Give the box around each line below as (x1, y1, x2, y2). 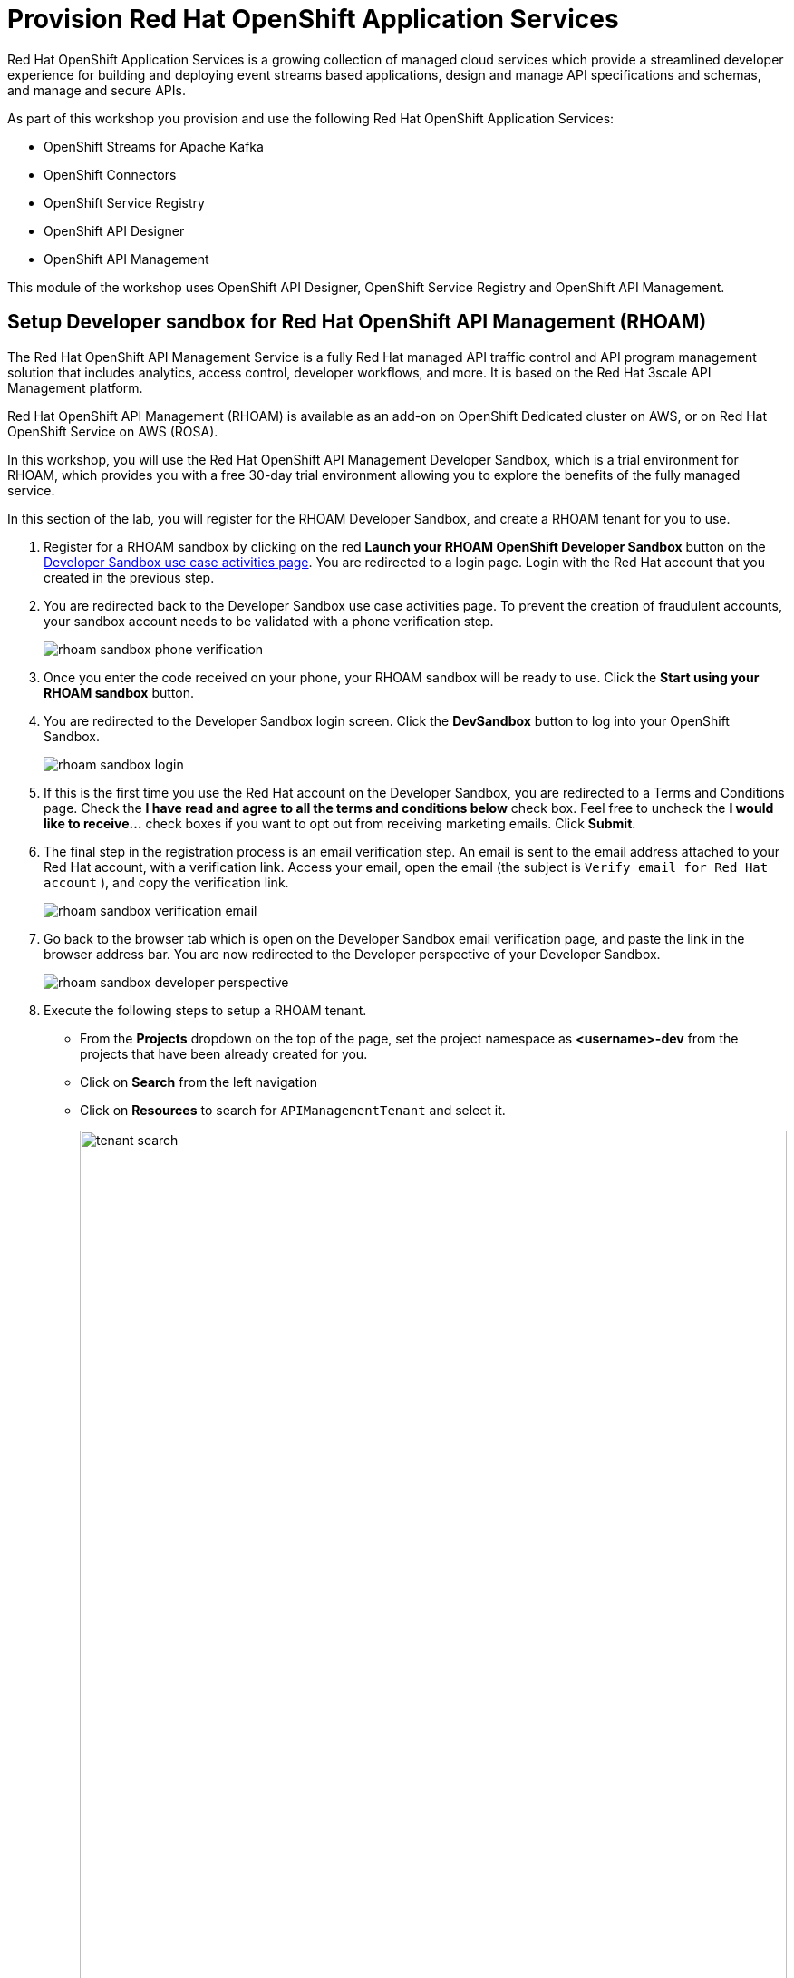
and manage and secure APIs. (7, 82, 186, 98)
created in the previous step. (44, 569, 215, 585)
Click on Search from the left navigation (80, 1073, 318, 1090)
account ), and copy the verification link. (44, 874, 289, 890)
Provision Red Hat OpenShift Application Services (7, 4, 619, 34)
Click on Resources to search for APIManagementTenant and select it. (80, 1102, 506, 1118)
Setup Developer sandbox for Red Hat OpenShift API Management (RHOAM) (7, 310, 707, 334)
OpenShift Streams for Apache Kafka (44, 138, 264, 154)
